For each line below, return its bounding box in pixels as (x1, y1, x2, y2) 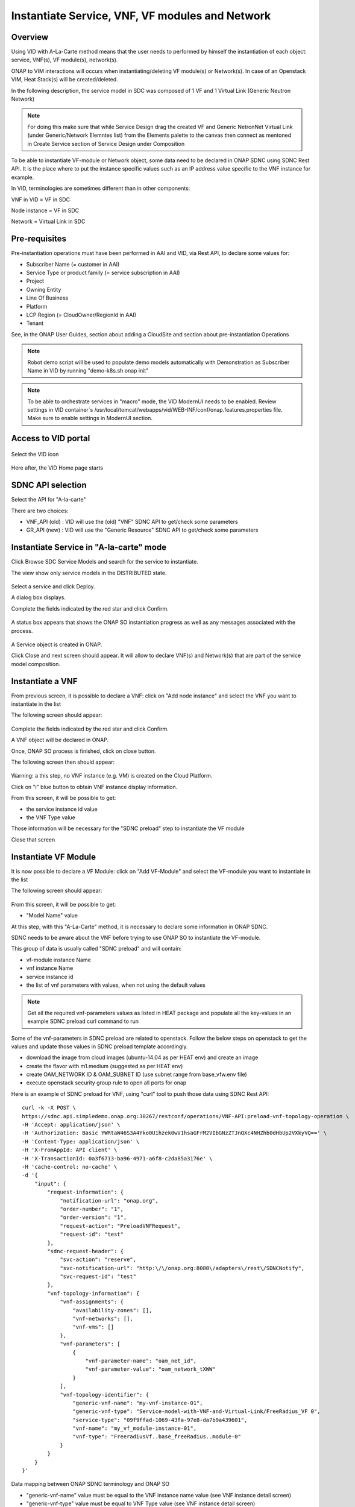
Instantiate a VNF (11, 676, 78, 687)
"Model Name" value (26, 912, 78, 919)
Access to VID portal (11, 433, 90, 444)
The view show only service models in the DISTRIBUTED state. (11, 569, 167, 576)
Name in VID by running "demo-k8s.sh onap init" (27, 367, 149, 374)
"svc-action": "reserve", (60, 1256, 137, 1263)
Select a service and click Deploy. (11, 583, 96, 590)
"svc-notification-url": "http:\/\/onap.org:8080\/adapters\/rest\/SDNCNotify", (60, 1265, 305, 1271)
